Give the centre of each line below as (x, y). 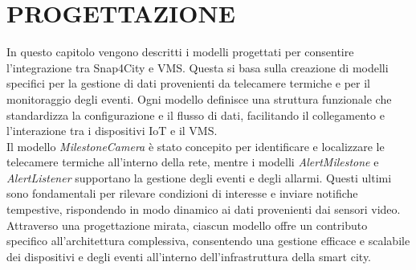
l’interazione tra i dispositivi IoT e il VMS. (112, 131)
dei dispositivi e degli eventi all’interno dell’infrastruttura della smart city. (189, 256)
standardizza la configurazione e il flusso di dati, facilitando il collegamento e (196, 115)
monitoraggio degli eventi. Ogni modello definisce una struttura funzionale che (199, 98)
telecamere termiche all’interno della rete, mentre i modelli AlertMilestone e (193, 162)
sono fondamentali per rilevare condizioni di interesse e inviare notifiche (182, 193)
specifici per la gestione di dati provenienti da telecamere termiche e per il (188, 83)
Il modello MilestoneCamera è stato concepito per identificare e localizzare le (196, 146)
